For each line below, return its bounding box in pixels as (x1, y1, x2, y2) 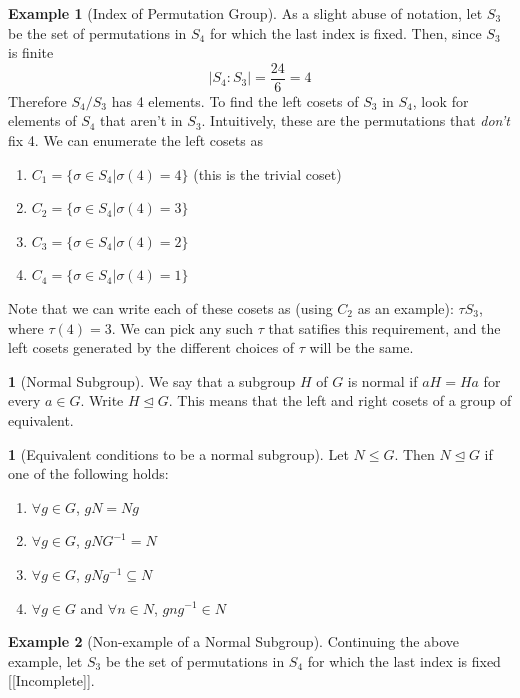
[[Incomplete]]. (8, 670, 95, 691)
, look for (412, 90, 469, 111)
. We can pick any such (111, 317, 253, 338)
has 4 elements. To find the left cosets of (111, 90, 359, 111)
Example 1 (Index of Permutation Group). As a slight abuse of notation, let (8, 3, 483, 23)
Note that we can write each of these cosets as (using (8, 298, 333, 318)
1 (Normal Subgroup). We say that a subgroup (8, 370, 296, 391)
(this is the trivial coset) (193, 163, 342, 184)
